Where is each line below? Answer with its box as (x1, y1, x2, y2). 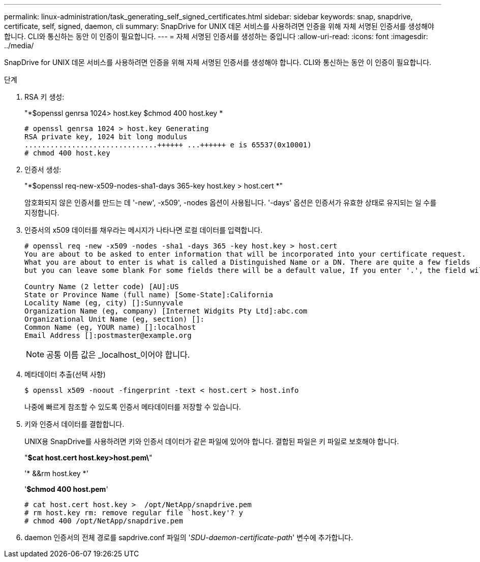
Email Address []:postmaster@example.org (24, 331, 192, 339)
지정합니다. (24, 208, 59, 217)
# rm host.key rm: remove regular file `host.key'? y (24, 509, 243, 517)
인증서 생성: (24, 165, 62, 174)
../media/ (4, 41, 34, 50)
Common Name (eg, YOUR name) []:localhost (24, 323, 196, 331)
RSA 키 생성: (24, 92, 65, 101)
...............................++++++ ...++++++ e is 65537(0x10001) (24, 141, 312, 149)
